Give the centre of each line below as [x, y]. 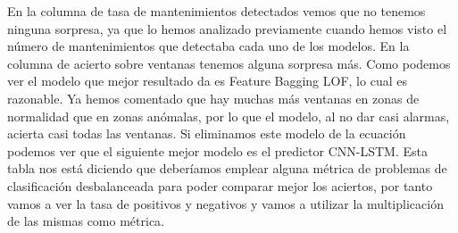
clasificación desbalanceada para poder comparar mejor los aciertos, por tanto [220, 185]
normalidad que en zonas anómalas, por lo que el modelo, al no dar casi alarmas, [229, 116]
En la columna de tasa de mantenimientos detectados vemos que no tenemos [217, 11]
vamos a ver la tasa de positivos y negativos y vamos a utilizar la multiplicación [225, 203]
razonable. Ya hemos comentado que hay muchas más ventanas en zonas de [213, 98]
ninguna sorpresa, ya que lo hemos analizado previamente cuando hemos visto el [227, 28]
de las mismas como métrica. [86, 221]
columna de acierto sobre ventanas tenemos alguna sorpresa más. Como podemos [229, 63]
